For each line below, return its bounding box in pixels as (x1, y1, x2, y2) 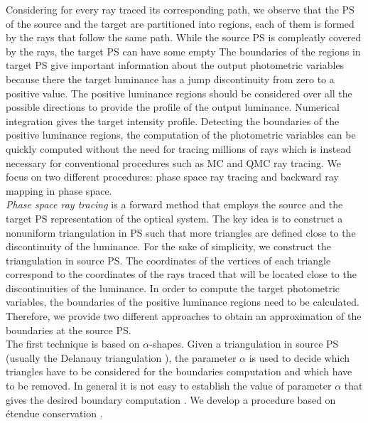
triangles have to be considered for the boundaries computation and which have (6, 364, 352, 379)
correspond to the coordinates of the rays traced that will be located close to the (6, 267, 357, 282)
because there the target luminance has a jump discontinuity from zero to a (6, 71, 335, 86)
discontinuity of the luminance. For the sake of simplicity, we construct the (6, 239, 331, 254)
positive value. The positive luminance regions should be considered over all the (6, 85, 352, 100)
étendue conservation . (6, 406, 103, 421)
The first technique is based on (6, 336, 140, 351)
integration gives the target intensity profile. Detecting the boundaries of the (6, 113, 340, 128)
